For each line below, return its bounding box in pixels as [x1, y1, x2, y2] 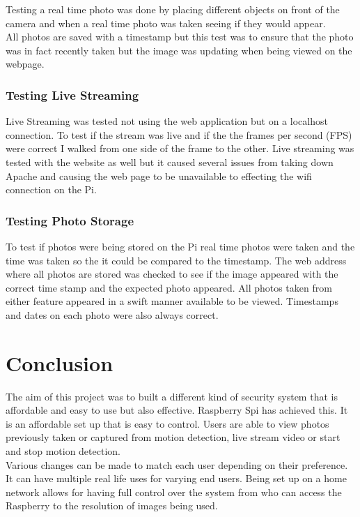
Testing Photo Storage [6, 211, 134, 229]
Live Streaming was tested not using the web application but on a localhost [6, 114, 328, 128]
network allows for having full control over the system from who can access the [6, 484, 342, 499]
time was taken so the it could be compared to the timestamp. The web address [6, 253, 347, 267]
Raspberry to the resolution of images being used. [6, 498, 218, 513]
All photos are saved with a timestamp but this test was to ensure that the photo [6, 29, 354, 44]
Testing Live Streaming [6, 86, 139, 103]
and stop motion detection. [6, 444, 120, 458]
